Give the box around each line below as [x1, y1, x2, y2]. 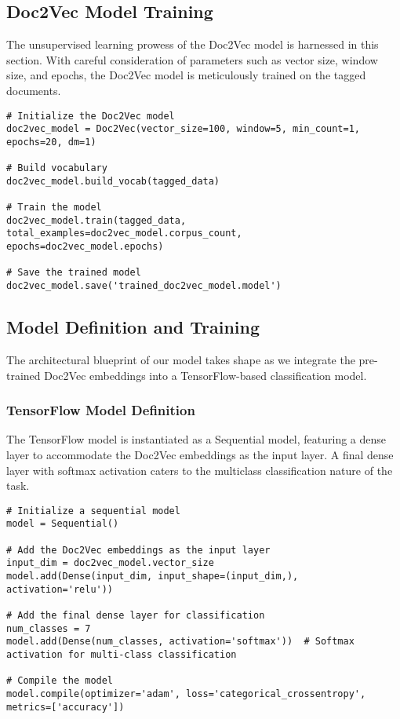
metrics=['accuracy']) [6, 701, 125, 713]
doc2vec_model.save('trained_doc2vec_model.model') [6, 280, 282, 292]
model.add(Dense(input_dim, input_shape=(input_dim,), [6, 571, 299, 582]
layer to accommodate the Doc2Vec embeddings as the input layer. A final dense [6, 446, 394, 462]
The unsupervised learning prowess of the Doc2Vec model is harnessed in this [6, 36, 379, 53]
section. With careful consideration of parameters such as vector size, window [6, 51, 378, 68]
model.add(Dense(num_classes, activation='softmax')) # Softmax [6, 636, 355, 648]
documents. [6, 82, 61, 98]
